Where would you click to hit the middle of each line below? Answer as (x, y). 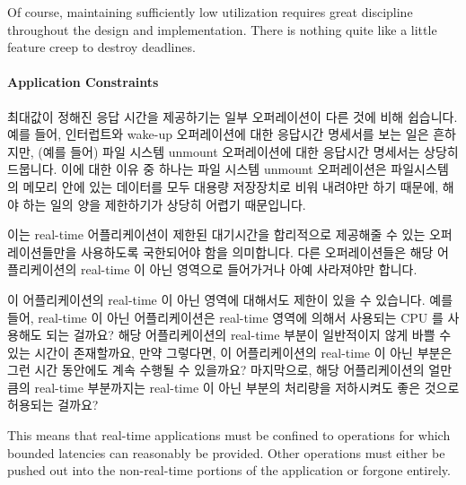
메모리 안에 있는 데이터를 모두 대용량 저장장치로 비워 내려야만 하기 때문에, (231, 186)
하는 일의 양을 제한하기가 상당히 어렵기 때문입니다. (164, 204)
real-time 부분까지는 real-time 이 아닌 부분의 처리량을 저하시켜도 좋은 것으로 (247, 387)
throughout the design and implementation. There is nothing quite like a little (222, 29)
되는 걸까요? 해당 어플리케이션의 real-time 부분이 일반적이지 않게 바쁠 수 (249, 335)
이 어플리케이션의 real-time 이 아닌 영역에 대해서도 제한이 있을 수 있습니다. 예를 (230, 299)
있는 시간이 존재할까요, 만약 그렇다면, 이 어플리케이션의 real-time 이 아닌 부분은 (230, 352)
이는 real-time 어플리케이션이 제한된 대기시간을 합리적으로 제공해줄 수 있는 (216, 234)
